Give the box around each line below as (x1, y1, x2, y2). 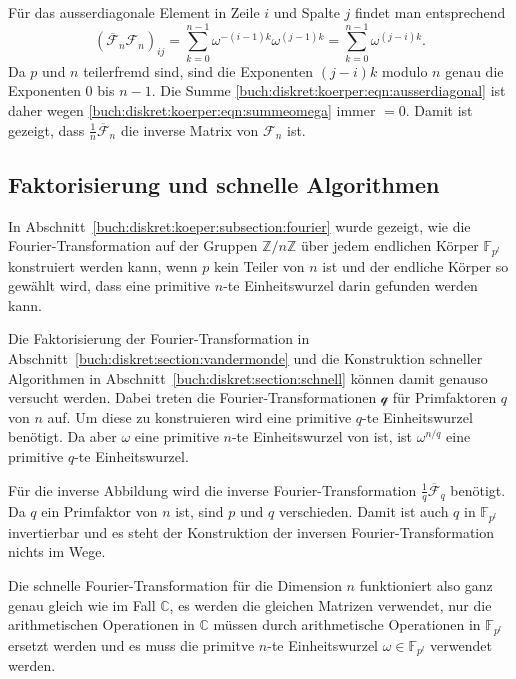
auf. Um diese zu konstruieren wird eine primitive (47, 406, 352, 427)
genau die (445, 60, 504, 81)
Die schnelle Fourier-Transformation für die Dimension (8, 574, 342, 595)
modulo (381, 60, 428, 81)
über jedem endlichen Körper (300, 235, 479, 256)
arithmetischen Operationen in (8, 614, 195, 635)
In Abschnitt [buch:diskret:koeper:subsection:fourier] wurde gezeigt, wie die (8, 215, 471, 236)
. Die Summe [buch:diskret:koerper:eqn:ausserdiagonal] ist (151, 80, 506, 101)
